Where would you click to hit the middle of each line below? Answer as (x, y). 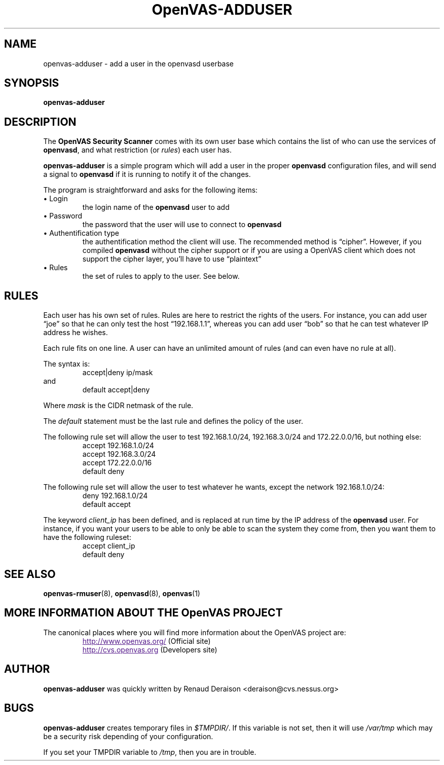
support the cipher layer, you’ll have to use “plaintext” (172, 259)
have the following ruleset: (87, 537)
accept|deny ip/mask (118, 373)
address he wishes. (76, 333)
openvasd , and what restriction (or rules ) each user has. (137, 150)
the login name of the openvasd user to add (156, 207)
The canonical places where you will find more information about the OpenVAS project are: (195, 632)
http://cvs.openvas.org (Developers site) (150, 649)
